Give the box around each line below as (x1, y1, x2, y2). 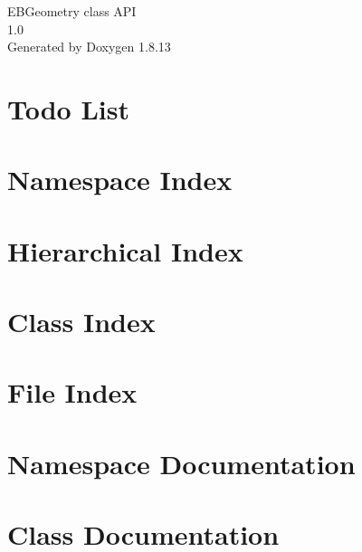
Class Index (7, 303, 156, 340)
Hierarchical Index (7, 232, 243, 269)
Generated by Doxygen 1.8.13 (7, 37, 171, 56)
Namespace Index (7, 161, 233, 198)
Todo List (7, 90, 129, 127)
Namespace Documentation (7, 444, 356, 481)
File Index (7, 374, 138, 411)
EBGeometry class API (7, 2, 137, 20)
